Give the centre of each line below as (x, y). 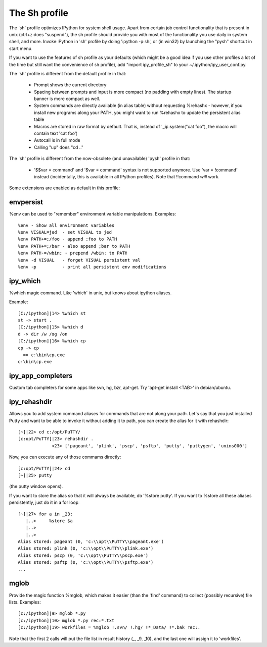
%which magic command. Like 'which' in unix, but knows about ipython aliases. (90, 293)
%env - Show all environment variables (66, 225)
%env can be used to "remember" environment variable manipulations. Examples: (93, 214)
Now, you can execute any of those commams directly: (65, 457)
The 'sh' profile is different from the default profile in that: (68, 73)
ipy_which (25, 281)
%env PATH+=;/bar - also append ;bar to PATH (74, 246)
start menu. (21, 48)
